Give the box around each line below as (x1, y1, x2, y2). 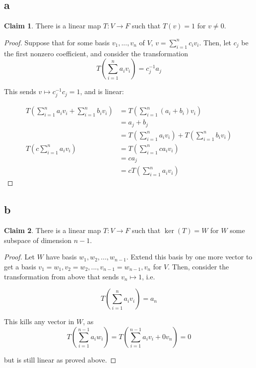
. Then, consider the (168, 261, 229, 272)
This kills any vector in (4, 316, 74, 327)
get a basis (4, 261, 36, 272)
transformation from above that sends (4, 271, 119, 281)
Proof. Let (4, 251, 35, 262)
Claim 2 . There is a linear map (4, 225, 101, 236)
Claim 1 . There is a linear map (4, 20, 101, 31)
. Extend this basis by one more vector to (126, 251, 253, 262)
